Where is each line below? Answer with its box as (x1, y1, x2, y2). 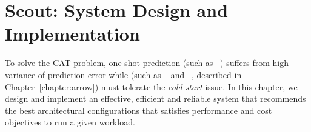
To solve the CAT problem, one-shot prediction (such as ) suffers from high (5, 56, 289, 69)
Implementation (5, 21, 140, 46)
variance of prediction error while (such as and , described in (5, 68, 242, 81)
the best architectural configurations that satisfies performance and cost (5, 104, 272, 116)
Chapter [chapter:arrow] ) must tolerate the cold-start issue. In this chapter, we (5, 80, 298, 93)
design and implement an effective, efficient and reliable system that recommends (5, 92, 306, 105)
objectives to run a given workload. (5, 116, 135, 128)
